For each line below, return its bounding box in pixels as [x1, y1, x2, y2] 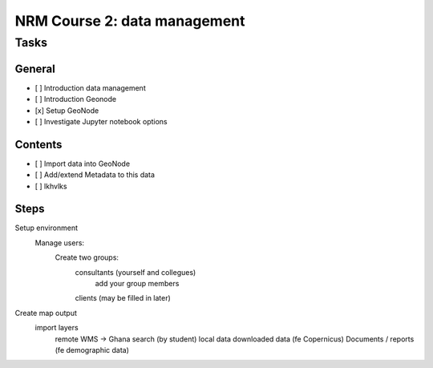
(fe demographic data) [55, 346, 130, 354]
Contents [14, 137, 63, 152]
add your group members [95, 279, 180, 289]
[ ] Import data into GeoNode [34, 159, 131, 168]
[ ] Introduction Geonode [34, 95, 116, 104]
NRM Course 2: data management [14, 12, 245, 30]
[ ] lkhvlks [34, 181, 67, 191]
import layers [34, 323, 79, 333]
